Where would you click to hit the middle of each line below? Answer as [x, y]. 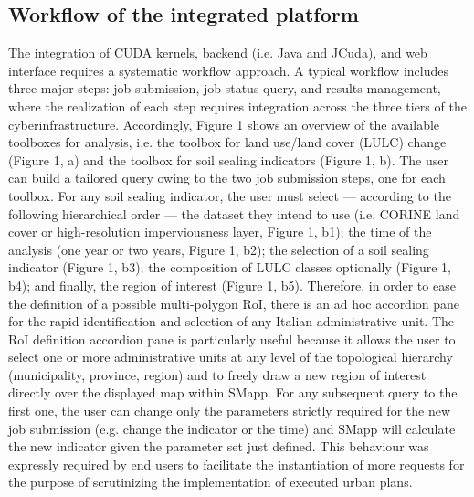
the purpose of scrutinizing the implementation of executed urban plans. [211, 482]
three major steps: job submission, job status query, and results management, [225, 88]
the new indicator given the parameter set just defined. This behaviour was [219, 446]
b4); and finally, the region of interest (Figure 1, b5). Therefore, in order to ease [232, 285]
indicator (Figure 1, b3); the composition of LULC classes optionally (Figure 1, [230, 267]
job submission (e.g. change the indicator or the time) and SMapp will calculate [232, 428]
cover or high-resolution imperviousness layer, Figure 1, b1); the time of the [220, 232]
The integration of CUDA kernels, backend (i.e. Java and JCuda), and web [218, 53]
